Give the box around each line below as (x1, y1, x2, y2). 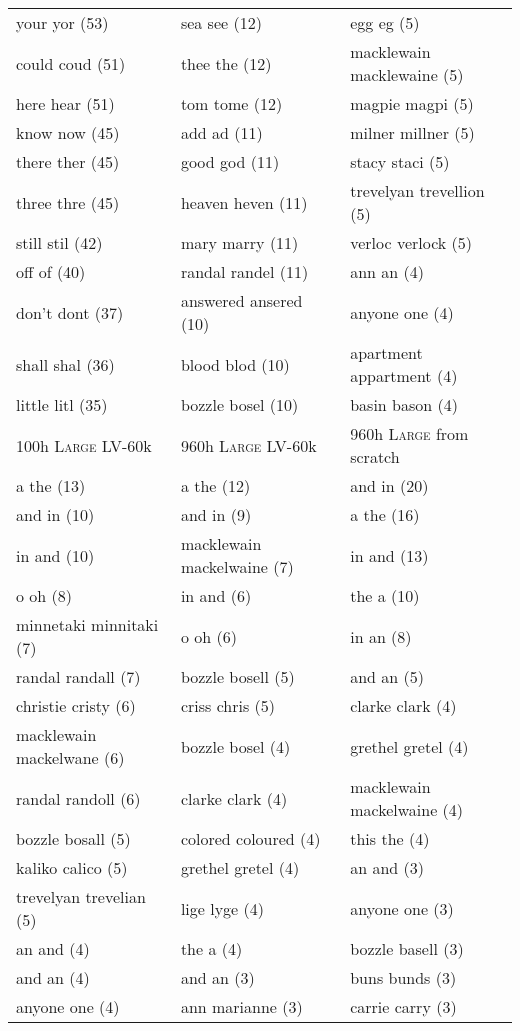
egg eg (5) (350, 11, 420, 34)
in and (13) (350, 543, 429, 567)
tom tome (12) (180, 92, 283, 115)
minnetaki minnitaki (16, 613, 159, 636)
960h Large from (350, 422, 469, 445)
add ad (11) (180, 121, 263, 144)
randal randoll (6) (16, 786, 141, 810)
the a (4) (180, 937, 243, 960)
